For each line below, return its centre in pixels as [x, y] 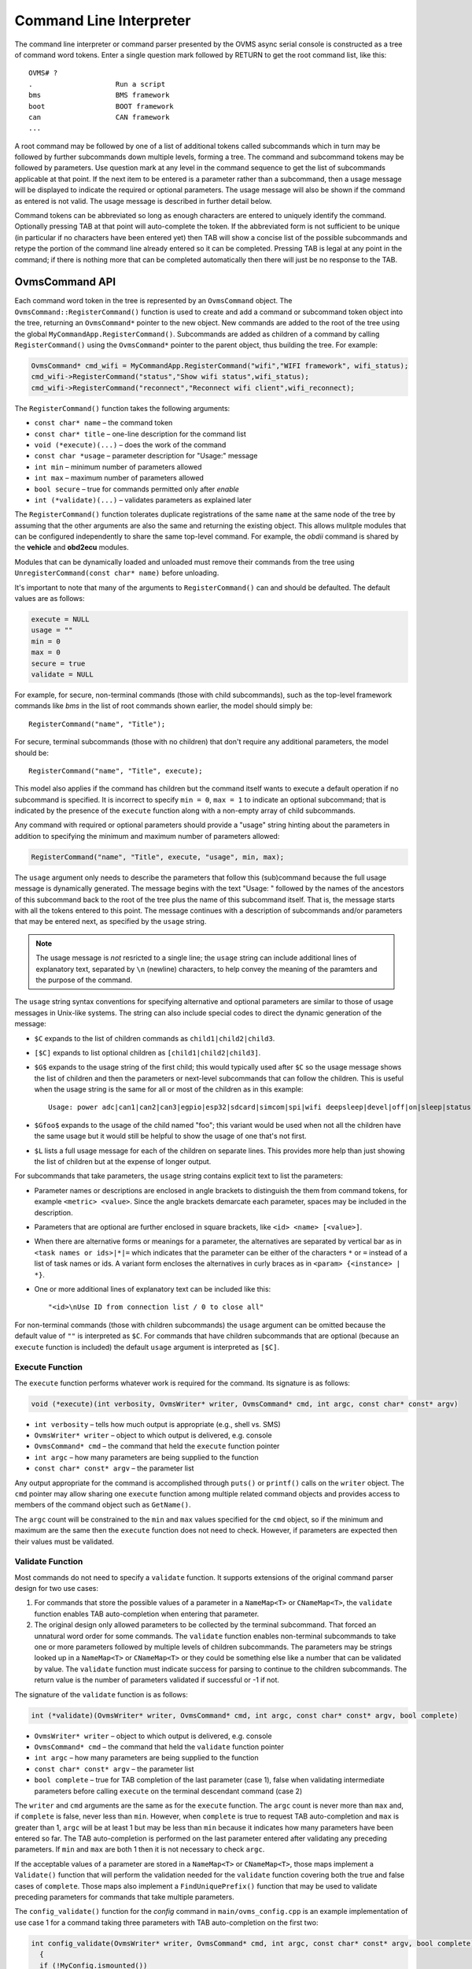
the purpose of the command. [84, 980]
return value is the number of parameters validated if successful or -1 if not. [157, 1680]
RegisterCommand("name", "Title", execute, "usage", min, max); [158, 857]
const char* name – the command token [103, 423]
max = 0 [46, 653]
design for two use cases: [56, 1589]
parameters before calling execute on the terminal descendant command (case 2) [168, 1791]
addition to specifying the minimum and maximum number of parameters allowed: [147, 836]
